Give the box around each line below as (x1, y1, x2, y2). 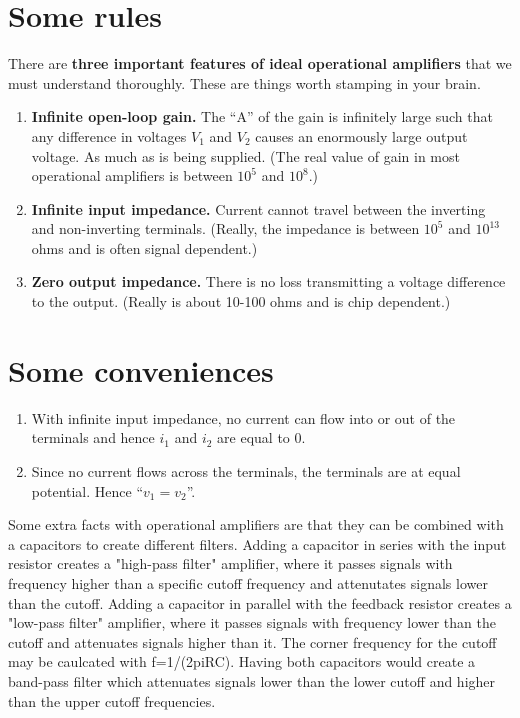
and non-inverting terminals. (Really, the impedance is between (31, 218, 420, 239)
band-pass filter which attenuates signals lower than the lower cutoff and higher (8, 670, 496, 691)
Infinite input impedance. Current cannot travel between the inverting (31, 198, 486, 219)
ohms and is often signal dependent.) (31, 237, 258, 258)
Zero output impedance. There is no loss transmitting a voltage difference (31, 271, 506, 292)
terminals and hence (31, 427, 155, 448)
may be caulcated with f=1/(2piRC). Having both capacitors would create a (8, 651, 476, 672)
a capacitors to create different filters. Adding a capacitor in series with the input (8, 533, 507, 554)
